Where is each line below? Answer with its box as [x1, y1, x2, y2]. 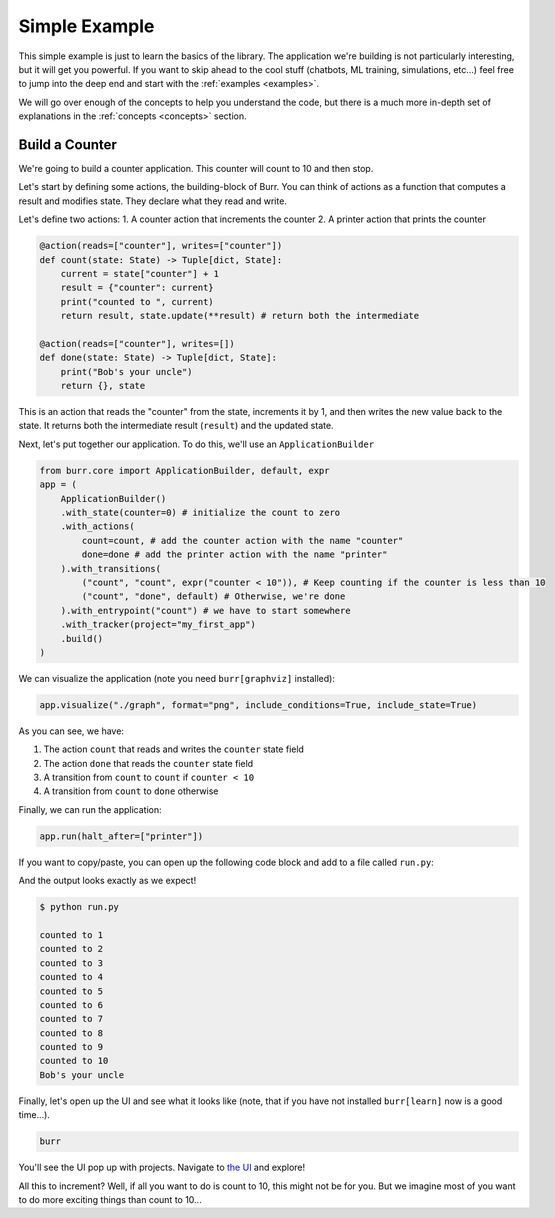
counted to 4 [39, 971, 104, 983]
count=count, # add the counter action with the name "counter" [81, 535, 404, 546]
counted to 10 [39, 1055, 109, 1067]
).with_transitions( [60, 563, 162, 574]
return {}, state [60, 380, 146, 392]
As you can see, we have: [18, 725, 125, 737]
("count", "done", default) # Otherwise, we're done [81, 591, 346, 602]
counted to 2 [39, 943, 104, 955]
